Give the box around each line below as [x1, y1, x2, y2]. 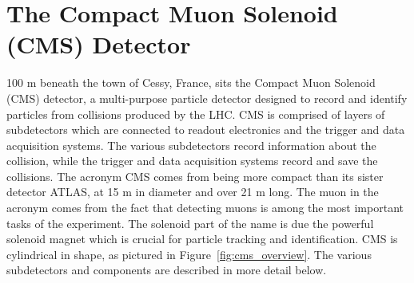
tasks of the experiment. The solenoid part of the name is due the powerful [6, 214, 374, 231]
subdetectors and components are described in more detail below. [6, 261, 327, 278]
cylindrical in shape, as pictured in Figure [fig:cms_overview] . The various [6, 246, 372, 262]
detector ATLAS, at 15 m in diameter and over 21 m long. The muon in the [6, 183, 379, 200]
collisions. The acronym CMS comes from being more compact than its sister [6, 167, 384, 184]
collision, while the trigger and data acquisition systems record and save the [6, 152, 378, 169]
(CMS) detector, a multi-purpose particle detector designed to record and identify [6, 89, 408, 106]
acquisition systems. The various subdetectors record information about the [6, 136, 376, 153]
